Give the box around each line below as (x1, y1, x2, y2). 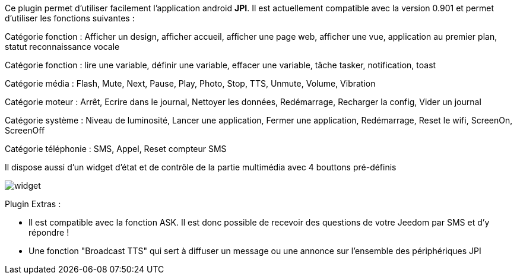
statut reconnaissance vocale (5, 42, 120, 52)
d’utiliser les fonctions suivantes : (5, 13, 135, 23)
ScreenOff (5, 125, 45, 135)
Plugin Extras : (5, 199, 61, 209)
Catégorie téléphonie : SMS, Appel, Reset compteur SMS (5, 144, 227, 154)
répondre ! (28, 227, 69, 237)
